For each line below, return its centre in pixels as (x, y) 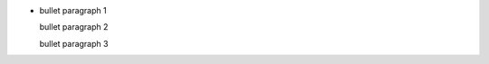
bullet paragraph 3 (74, 43)
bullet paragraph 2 (74, 27)
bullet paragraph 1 (73, 10)
